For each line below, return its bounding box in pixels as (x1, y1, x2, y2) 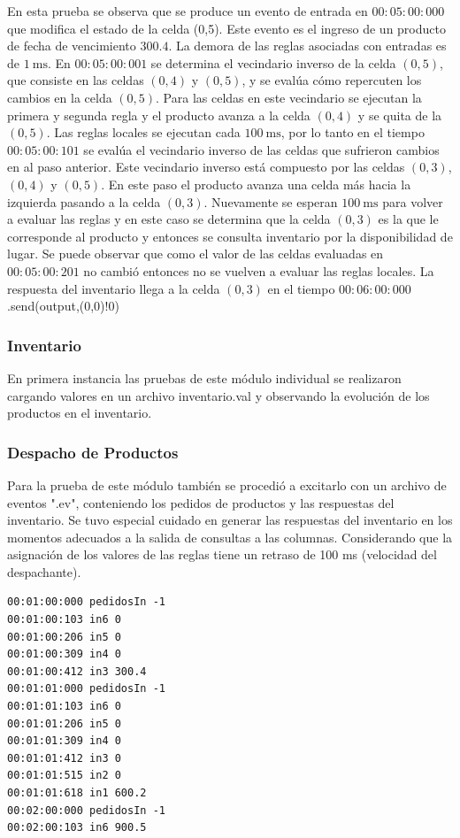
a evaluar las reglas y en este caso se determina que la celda (7, 210, 331, 228)
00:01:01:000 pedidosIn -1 (7, 682, 165, 696)
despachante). (7, 562, 81, 580)
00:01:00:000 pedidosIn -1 (7, 596, 165, 609)
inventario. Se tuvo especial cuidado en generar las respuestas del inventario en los (7, 511, 453, 529)
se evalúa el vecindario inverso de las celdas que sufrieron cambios (83, 140, 440, 158)
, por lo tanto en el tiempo (280, 123, 425, 142)
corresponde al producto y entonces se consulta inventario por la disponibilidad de (7, 227, 453, 245)
